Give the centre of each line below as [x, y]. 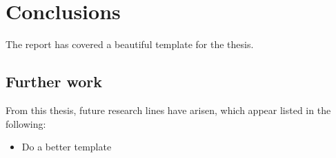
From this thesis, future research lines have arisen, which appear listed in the [168, 110]
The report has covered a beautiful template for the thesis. [130, 44]
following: [26, 123]
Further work [54, 81]
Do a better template [67, 147]
